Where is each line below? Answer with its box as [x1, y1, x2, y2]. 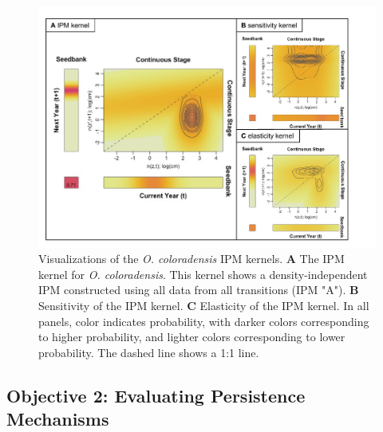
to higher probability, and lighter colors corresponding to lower [38, 328, 345, 345]
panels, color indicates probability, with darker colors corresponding [38, 312, 369, 329]
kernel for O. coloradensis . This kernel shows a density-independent [38, 265, 368, 282]
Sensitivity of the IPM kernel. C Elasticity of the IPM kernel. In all [38, 297, 369, 314]
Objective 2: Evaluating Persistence [6, 383, 306, 407]
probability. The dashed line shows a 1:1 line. [38, 344, 259, 360]
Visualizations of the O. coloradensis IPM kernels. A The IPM [38, 250, 345, 267]
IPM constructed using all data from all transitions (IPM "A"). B [38, 281, 359, 298]
